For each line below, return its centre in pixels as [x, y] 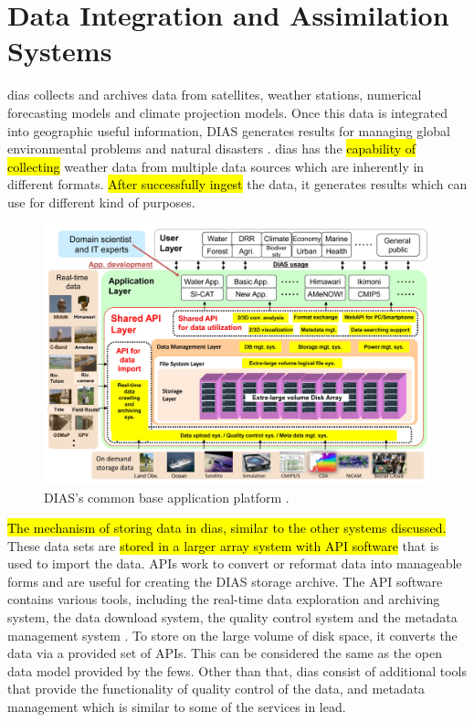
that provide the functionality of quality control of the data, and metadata [216, 689]
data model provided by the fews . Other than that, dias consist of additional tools [237, 670]
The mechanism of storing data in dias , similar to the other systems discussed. [227, 528]
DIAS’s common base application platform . [167, 497]
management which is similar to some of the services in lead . [177, 707]
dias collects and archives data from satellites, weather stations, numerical [215, 95]
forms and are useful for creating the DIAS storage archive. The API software [225, 581]
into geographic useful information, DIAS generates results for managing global [229, 130]
